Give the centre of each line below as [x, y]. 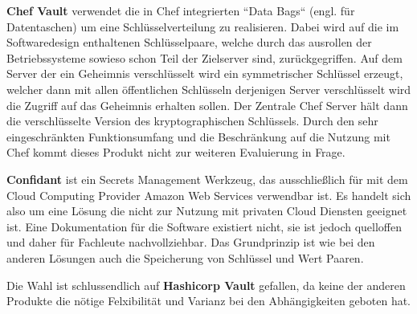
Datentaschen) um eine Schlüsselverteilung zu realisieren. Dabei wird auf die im [203, 26]
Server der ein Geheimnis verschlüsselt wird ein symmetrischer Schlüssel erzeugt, [205, 73]
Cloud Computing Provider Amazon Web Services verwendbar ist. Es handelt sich [209, 195]
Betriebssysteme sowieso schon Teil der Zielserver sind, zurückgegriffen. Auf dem [204, 57]
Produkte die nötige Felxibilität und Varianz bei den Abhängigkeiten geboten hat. [209, 301]
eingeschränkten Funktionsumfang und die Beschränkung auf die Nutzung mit [198, 136]
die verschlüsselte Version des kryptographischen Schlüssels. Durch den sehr [192, 121]
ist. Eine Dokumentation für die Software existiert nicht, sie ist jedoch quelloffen [204, 226]
